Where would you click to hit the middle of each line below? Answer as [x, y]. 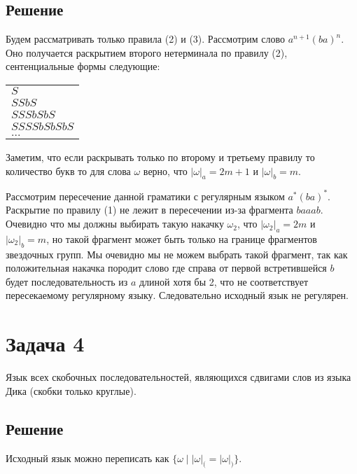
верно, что [165, 170]
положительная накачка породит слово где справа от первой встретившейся [166, 268]
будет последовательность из [67, 281]
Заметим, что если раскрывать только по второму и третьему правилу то [160, 156]
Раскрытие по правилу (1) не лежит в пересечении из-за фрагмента [149, 210]
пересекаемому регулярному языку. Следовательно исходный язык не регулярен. [177, 295]
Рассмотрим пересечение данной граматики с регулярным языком [145, 196]
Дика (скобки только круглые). [71, 390]
